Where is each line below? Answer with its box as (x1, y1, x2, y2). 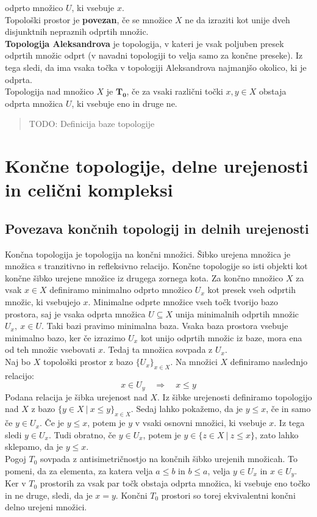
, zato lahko (254, 428, 299, 441)
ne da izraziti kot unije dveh (185, 13, 290, 26)
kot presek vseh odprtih (207, 283, 296, 296)
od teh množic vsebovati (5, 343, 96, 356)
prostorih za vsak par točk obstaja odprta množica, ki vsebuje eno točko (40, 477, 310, 490)
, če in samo (266, 402, 311, 415)
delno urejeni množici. (5, 501, 87, 513)
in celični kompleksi (5, 177, 173, 202)
